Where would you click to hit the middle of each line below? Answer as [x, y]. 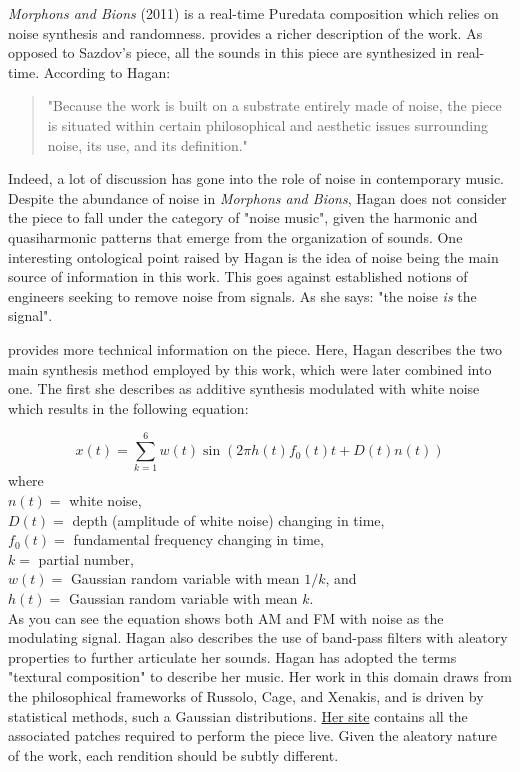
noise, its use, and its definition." [147, 144]
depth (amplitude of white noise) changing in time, [228, 519]
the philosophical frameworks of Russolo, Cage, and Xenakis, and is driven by [246, 695]
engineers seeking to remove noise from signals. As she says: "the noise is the [242, 295]
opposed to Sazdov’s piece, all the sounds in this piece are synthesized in [230, 52]
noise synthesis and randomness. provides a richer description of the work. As [245, 32]
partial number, [86, 558]
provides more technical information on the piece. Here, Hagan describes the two [255, 348]
